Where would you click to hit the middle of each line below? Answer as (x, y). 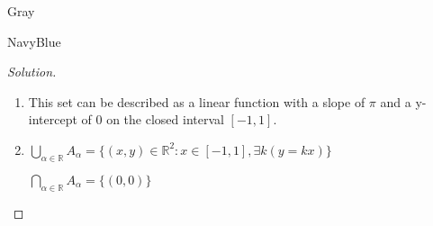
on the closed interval (165, 119)
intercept (53, 119)
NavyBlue (34, 41)
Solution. (32, 72)
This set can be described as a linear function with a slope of (197, 101)
